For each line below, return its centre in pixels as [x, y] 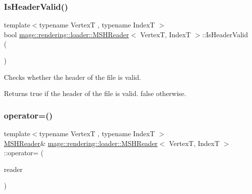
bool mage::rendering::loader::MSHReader [67, 34]
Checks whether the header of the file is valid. [73, 77]
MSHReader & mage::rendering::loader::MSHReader [81, 143]
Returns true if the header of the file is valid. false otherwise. [95, 93]
